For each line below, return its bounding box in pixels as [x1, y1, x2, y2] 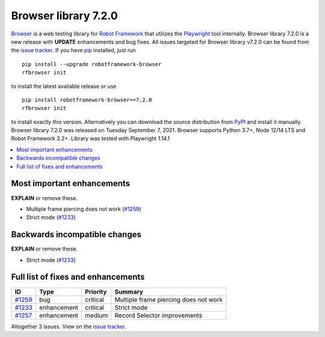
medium [85, 311, 108, 320]
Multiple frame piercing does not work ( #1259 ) [26, 205, 141, 213]
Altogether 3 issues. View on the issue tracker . [11, 323, 126, 330]
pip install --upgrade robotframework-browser [22, 61, 162, 67]
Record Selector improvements [114, 311, 203, 320]
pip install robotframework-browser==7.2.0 [22, 96, 152, 103]
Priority [85, 287, 107, 296]
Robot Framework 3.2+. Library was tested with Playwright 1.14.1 [11, 135, 170, 142]
